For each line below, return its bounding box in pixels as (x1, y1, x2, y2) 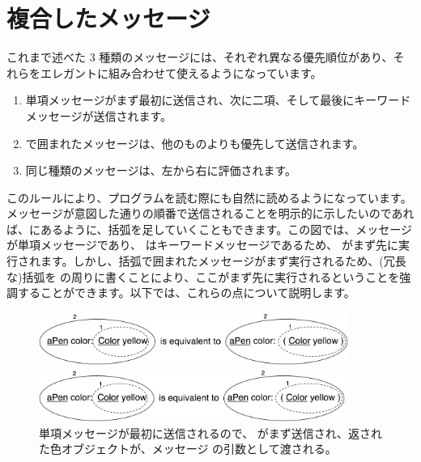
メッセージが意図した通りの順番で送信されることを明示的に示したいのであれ (6, 205, 415, 222)
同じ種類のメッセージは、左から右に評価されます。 (25, 162, 297, 179)
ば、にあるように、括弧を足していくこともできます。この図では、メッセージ (6, 220, 412, 237)
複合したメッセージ (6, 2, 210, 35)
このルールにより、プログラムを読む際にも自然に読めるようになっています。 (6, 189, 412, 206)
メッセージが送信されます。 (25, 107, 172, 124)
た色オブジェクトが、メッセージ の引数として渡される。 (39, 440, 337, 457)
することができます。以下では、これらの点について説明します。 (17, 284, 355, 301)
